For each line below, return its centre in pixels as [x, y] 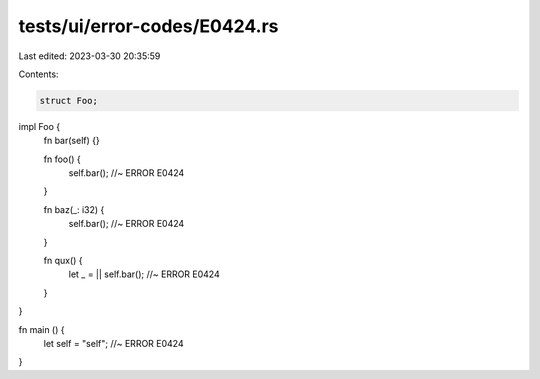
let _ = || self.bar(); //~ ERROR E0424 [144, 274]
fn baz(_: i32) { [74, 209]
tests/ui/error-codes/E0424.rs [148, 26]
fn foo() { [62, 159]
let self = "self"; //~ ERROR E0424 [113, 343]
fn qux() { [63, 261]
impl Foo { [39, 126]
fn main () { [41, 329]
